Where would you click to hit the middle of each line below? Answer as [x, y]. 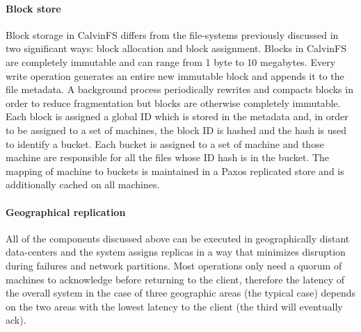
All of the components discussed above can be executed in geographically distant [178, 238]
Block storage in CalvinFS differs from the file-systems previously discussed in [172, 34]
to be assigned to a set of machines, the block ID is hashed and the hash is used [176, 130]
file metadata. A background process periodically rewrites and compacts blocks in [179, 89]
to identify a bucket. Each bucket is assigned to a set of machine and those [165, 143]
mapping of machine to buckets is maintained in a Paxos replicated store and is [175, 171]
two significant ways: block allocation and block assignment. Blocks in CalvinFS [176, 48]
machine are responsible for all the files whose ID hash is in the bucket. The [168, 157]
